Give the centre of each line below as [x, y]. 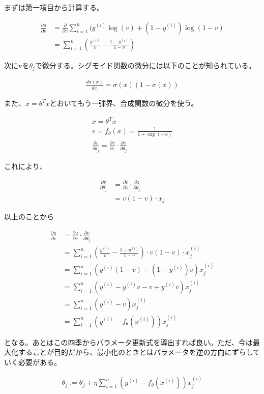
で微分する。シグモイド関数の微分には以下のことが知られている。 [145, 65]
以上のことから [29, 217]
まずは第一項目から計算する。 [54, 7]
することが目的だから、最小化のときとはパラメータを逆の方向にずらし [136, 352]
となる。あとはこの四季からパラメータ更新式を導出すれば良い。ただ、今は [128, 342]
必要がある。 [39, 362]
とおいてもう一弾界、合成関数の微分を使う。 [124, 103]
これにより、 [25, 166]
